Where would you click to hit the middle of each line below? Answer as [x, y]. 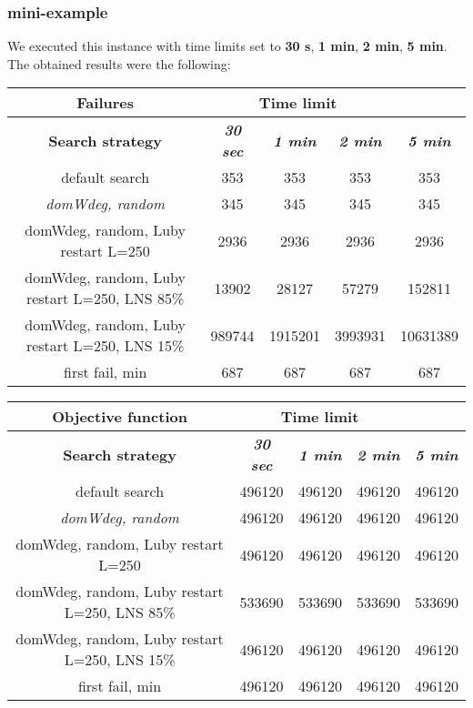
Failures [105, 103]
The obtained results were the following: [119, 63]
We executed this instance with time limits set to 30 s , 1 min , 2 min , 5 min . [227, 46]
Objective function [120, 417]
